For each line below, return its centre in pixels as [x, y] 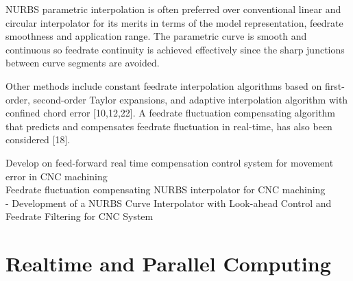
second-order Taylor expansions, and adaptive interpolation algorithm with [191, 99]
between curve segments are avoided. [83, 63]
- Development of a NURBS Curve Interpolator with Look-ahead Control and [169, 203]
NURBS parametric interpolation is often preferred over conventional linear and [173, 9]
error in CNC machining [57, 176]
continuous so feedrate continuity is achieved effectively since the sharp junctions [175, 49]
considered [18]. [38, 139]
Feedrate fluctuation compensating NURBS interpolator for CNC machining [166, 190]
